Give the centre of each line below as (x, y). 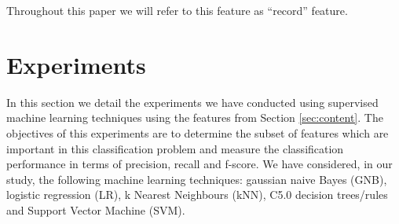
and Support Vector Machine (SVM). (96, 209)
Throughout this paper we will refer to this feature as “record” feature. (177, 10)
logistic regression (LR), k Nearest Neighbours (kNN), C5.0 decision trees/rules (197, 195)
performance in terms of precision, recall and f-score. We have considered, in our (199, 164)
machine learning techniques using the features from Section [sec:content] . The (195, 118)
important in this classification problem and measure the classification (175, 148)
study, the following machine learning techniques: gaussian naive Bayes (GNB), (197, 179)
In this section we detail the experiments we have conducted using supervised (192, 102)
